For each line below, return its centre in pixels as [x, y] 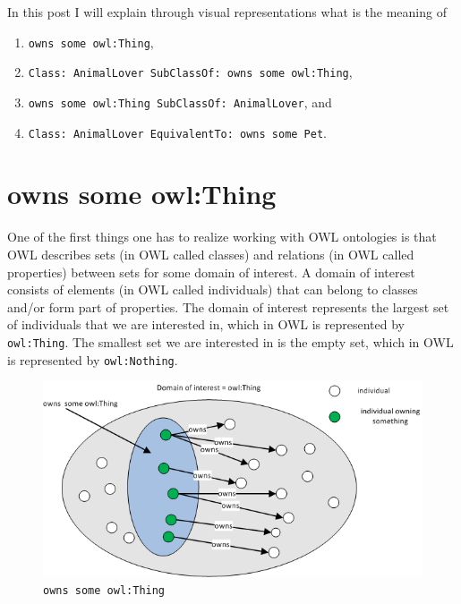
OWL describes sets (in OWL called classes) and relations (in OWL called [211, 254]
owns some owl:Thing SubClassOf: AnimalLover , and [180, 102]
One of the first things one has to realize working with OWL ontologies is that [222, 237]
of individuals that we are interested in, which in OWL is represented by [206, 324]
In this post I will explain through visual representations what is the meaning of [227, 12]
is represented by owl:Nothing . [93, 359]
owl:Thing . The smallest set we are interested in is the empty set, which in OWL [230, 341]
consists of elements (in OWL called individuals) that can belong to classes [213, 289]
